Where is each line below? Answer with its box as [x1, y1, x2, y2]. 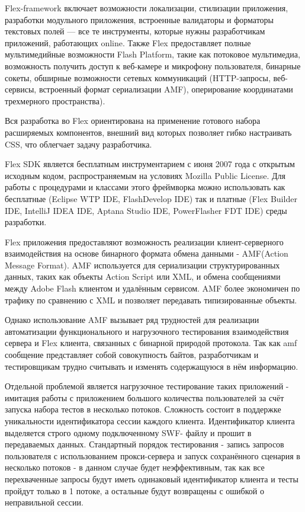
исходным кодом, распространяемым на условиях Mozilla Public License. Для [5, 169, 286, 181]
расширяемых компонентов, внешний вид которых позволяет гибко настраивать [5, 126, 292, 138]
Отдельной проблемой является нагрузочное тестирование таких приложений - [5, 380, 289, 392]
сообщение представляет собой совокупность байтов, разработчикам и [5, 348, 259, 361]
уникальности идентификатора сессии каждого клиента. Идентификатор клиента [5, 415, 295, 427]
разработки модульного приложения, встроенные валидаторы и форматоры [5, 13, 274, 25]
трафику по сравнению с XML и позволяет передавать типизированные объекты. [5, 293, 297, 306]
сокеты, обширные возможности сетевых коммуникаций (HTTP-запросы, [5, 71, 271, 84]
